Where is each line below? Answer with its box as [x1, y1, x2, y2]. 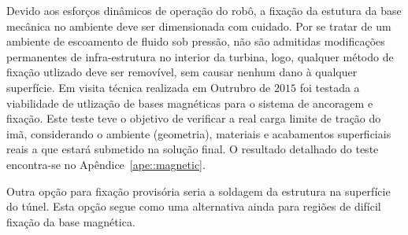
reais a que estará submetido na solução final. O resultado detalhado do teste [6, 141, 379, 157]
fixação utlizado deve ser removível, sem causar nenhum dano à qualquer [6, 64, 358, 80]
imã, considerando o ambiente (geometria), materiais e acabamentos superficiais [6, 125, 391, 141]
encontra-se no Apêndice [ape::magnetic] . [6, 156, 206, 172]
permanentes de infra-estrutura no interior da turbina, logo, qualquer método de [6, 48, 394, 64]
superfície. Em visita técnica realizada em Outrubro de [6, 79, 271, 95]
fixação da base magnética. [6, 213, 135, 229]
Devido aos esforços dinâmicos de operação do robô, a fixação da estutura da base [6, 2, 402, 18]
